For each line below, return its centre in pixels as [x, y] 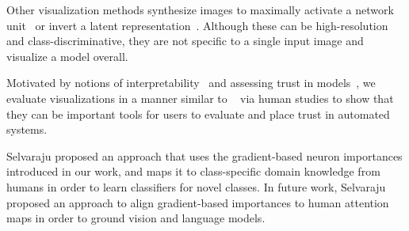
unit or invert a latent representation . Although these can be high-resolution [197, 25]
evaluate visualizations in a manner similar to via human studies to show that [200, 98]
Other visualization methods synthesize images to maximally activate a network [200, 9]
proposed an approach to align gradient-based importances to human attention [198, 202]
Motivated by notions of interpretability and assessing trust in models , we [191, 83]
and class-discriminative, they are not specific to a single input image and [185, 41]
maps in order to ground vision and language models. [136, 218]
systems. [27, 129]
